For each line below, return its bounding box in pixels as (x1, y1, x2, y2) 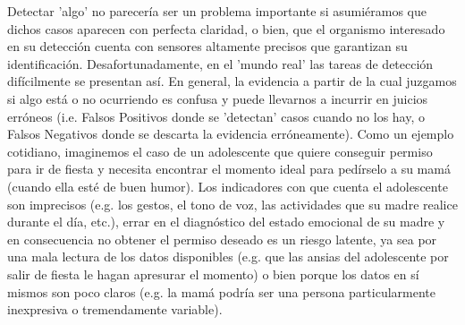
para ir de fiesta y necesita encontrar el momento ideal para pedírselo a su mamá (7, 159, 451, 178)
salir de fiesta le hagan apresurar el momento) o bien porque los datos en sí (7, 264, 419, 283)
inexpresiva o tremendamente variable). (7, 300, 223, 319)
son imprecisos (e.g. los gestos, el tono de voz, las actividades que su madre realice (7, 194, 458, 213)
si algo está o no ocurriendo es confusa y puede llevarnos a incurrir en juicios (7, 89, 428, 107)
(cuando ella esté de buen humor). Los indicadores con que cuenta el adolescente (7, 176, 448, 195)
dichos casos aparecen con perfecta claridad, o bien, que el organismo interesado (7, 19, 445, 38)
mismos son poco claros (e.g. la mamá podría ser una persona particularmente (7, 282, 436, 301)
